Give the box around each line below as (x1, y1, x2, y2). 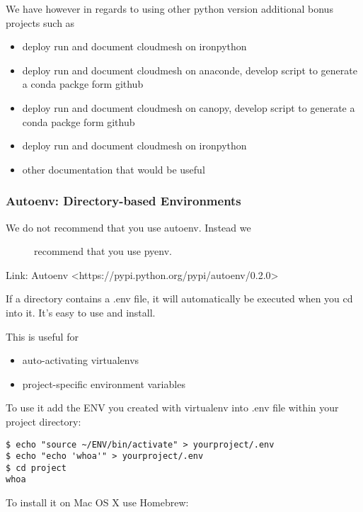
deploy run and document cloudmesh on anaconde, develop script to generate (22, 62, 357, 77)
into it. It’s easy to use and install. (6, 305, 156, 319)
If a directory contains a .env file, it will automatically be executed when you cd (6, 291, 353, 306)
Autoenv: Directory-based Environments (6, 192, 241, 210)
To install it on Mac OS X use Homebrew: (6, 495, 189, 510)
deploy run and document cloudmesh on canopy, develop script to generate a (22, 100, 355, 115)
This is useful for (6, 329, 79, 343)
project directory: (6, 414, 81, 428)
